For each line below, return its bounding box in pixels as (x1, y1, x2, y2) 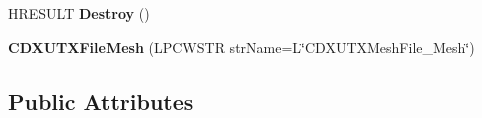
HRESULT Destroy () (8, 3, 150, 23)
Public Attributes (8, 85, 194, 116)
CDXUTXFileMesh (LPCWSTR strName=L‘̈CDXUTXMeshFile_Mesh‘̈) (8, 36, 475, 57)
